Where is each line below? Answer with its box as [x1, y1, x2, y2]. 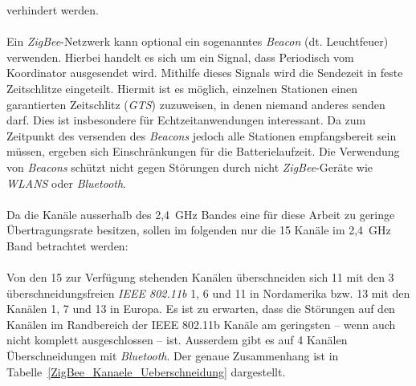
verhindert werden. [6, 2, 99, 18]
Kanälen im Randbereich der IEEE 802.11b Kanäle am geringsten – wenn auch [6, 315, 396, 332]
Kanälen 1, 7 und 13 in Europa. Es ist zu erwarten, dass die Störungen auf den [6, 300, 395, 317]
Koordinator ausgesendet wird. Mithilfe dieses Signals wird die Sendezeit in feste [6, 64, 403, 81]
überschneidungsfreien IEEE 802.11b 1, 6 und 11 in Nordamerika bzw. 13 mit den [6, 284, 410, 301]
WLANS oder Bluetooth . [6, 174, 127, 191]
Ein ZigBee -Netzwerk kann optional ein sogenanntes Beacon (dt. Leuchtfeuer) [6, 33, 389, 50]
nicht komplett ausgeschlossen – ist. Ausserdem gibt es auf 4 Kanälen [6, 331, 348, 348]
